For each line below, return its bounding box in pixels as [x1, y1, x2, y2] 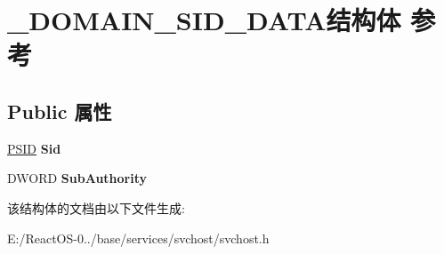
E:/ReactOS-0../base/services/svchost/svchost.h [7, 228, 270, 247]
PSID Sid [7, 139, 61, 157]
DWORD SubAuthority [7, 169, 148, 187]
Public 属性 [7, 97, 112, 124]
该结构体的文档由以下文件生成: [7, 198, 185, 217]
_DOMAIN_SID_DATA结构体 [7, 2, 401, 38]
